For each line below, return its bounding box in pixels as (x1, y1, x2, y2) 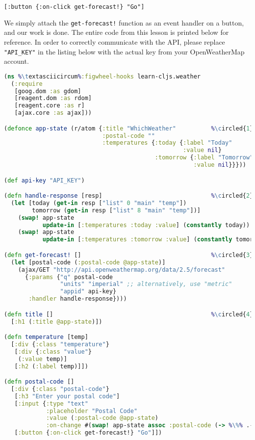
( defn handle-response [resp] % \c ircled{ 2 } (4, 192, 254, 200)
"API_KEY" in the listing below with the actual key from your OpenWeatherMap (4, 46, 245, 56)
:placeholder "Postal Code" (46, 407, 138, 414)
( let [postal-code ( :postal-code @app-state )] (11, 259, 166, 266)
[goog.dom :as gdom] (14, 87, 81, 95)
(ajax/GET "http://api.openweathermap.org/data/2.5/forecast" (18, 266, 226, 273)
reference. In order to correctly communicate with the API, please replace (4, 36, 225, 47)
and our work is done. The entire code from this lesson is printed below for (4, 27, 229, 37)
